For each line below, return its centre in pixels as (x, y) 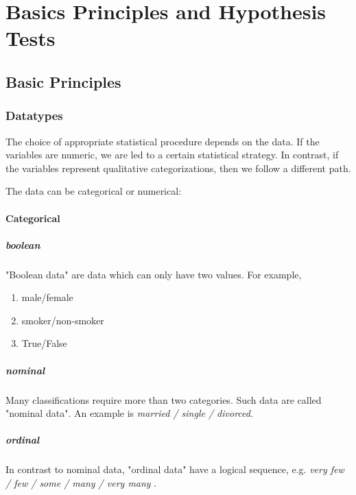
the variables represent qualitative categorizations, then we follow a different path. (178, 168)
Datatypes (34, 116)
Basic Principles (63, 81)
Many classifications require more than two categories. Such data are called (164, 399)
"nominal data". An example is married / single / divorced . (129, 413)
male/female (47, 297)
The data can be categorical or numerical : (94, 191)
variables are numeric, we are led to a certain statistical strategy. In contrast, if (172, 155)
